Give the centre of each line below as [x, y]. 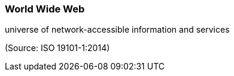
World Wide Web [45, 9]
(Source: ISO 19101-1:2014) [57, 48]
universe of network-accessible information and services [117, 30]
